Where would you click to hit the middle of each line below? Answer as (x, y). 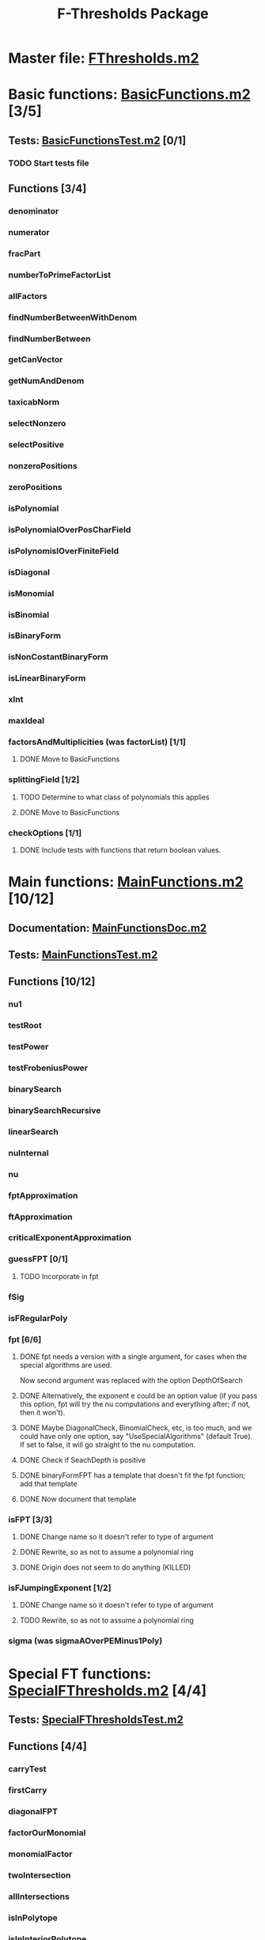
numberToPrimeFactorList (60, 275)
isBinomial (29, 614)
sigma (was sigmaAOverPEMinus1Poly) (85, 1641)
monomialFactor (40, 1854)
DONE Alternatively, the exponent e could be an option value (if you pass (138, 1395)
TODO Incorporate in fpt (59, 1276)
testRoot (25, 1026)
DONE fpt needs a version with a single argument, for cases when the (133, 1356)
